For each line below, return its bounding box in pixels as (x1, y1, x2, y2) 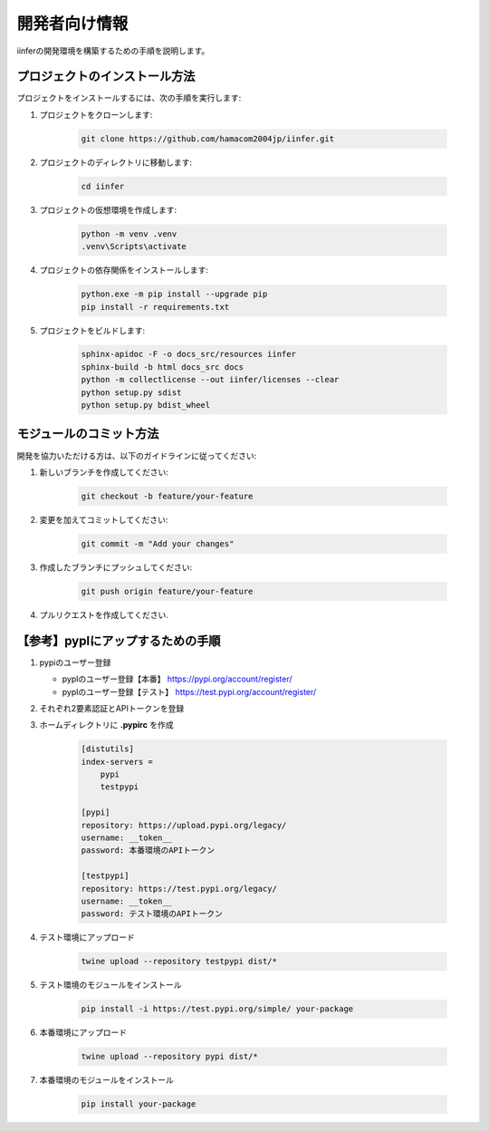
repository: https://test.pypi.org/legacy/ (81, 884, 278, 894)
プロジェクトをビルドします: (39, 324, 146, 335)
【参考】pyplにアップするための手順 (16, 633, 221, 648)
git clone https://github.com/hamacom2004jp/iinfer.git (81, 133, 335, 144)
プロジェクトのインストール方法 (16, 69, 196, 84)
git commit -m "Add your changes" (81, 538, 235, 548)
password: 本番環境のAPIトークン (81, 846, 216, 855)
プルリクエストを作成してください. (39, 609, 169, 620)
